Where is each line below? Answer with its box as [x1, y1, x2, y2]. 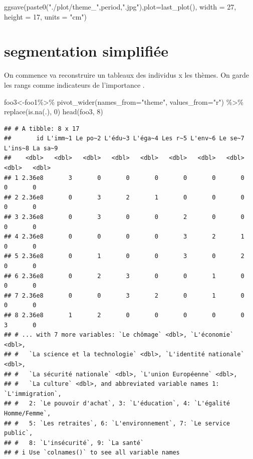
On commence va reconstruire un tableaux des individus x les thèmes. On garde [4, 70, 249, 80]
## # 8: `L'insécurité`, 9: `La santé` [4, 439, 144, 446]
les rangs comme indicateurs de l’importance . [4, 79, 145, 90]
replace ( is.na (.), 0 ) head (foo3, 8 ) [4, 106, 103, 117]
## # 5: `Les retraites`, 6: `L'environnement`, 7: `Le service [4, 419, 230, 427]
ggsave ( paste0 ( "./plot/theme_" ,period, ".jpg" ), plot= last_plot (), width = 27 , [4, 2, 236, 12]
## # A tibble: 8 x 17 [4, 125, 80, 132]
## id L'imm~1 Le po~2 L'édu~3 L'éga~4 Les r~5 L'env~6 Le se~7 [4, 135, 244, 142]
